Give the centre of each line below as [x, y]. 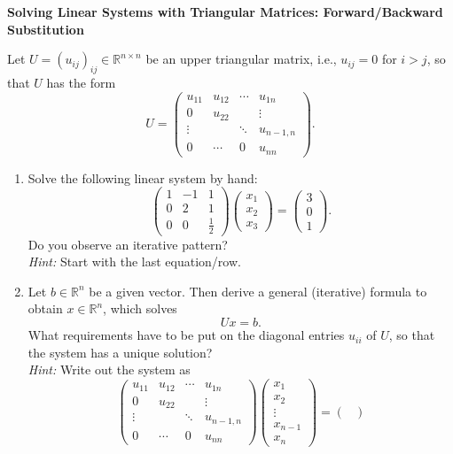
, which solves [140, 308]
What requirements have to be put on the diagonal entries [186, 335]
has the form [81, 82]
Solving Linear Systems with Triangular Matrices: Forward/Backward [225, 12]
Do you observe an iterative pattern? [128, 244]
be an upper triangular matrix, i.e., [241, 59]
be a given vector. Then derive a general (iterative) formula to [258, 291]
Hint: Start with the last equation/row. [134, 262]
